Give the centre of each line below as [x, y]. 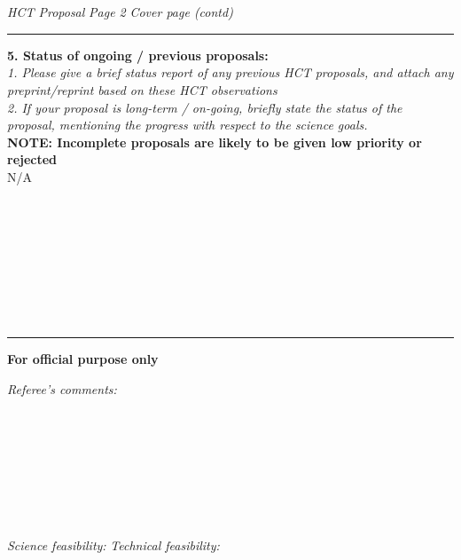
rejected [32, 159]
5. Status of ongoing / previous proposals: [138, 55]
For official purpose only [83, 359]
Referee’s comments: [62, 388]
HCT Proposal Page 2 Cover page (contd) [120, 12]
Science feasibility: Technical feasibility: [113, 545]
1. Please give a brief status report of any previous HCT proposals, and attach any [230, 72]
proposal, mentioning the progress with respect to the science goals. [188, 125]
